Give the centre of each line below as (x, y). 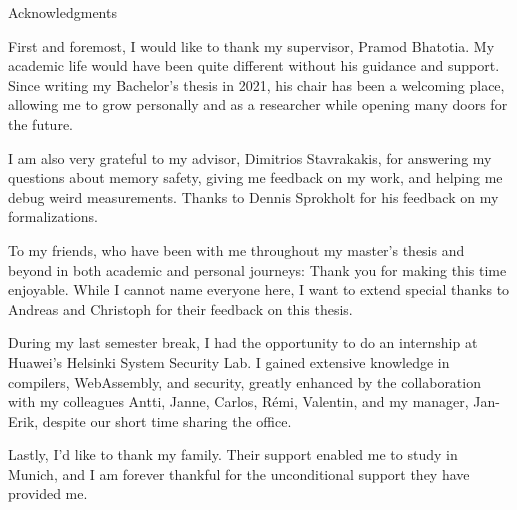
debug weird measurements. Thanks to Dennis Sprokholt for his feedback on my (253, 196)
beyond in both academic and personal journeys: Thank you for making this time (257, 269)
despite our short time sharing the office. (167, 420)
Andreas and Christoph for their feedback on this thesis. (180, 308)
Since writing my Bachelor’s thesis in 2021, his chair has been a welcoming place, (256, 84)
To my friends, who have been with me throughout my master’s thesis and (236, 249)
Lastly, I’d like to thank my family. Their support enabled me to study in (233, 454)
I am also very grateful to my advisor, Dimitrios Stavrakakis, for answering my (250, 157)
